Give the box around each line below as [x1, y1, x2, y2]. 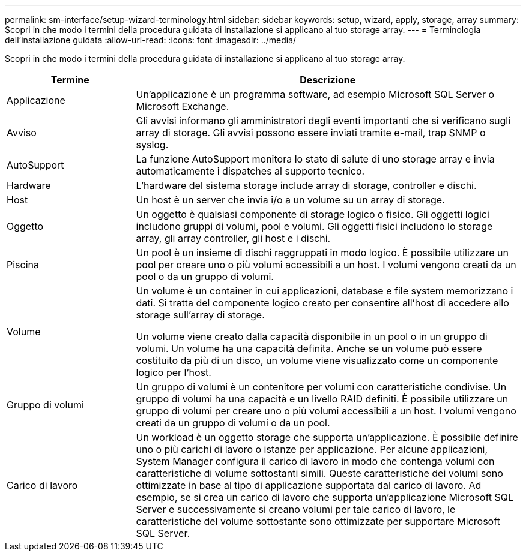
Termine [50, 74, 89, 86]
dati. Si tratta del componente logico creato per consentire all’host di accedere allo [136, 297, 509, 309]
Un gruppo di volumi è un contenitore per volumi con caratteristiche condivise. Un [136, 381, 507, 393]
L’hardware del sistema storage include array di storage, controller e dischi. [136, 179, 477, 191]
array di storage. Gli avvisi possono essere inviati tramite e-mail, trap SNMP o [136, 127, 486, 139]
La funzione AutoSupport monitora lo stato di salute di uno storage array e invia [136, 153, 495, 165]
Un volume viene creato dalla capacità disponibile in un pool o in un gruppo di [136, 330, 488, 342]
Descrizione [300, 74, 356, 86]
